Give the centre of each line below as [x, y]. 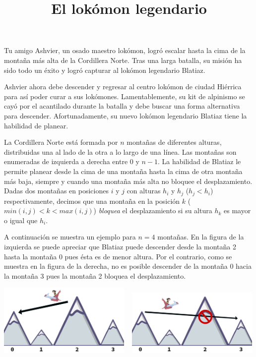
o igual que [21, 220]
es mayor [237, 210]
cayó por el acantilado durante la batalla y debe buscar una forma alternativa [122, 106]
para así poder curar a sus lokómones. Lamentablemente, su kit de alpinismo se [125, 96]
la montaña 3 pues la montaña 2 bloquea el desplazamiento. [95, 275]
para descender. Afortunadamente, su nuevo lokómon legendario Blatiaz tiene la [126, 115]
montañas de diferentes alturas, [174, 142]
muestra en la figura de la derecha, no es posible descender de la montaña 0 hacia [128, 266]
